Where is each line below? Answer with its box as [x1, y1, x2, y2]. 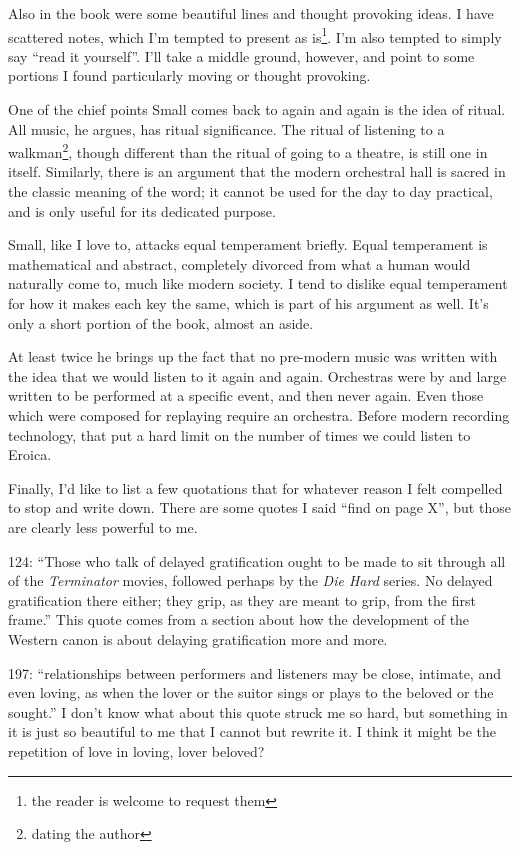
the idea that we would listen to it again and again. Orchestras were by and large [8, 365, 507, 386]
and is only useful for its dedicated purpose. [8, 200, 276, 221]
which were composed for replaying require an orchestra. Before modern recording [8, 405, 510, 425]
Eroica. [8, 444, 52, 465]
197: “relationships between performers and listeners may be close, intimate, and [8, 662, 501, 683]
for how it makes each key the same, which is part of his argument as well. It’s [8, 293, 489, 314]
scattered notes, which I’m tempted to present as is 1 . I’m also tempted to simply [8, 23, 502, 47]
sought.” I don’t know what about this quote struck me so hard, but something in [8, 701, 508, 722]
